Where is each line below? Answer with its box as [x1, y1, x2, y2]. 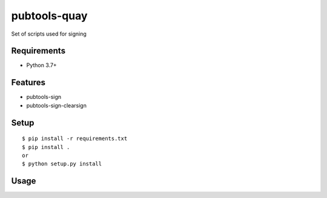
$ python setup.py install [22, 161, 102, 167]
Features [11, 77, 45, 88]
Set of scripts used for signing [11, 30, 87, 37]
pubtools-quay [11, 9, 88, 22]
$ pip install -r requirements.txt [22, 135, 128, 142]
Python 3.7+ [26, 62, 57, 69]
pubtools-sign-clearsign [26, 101, 87, 109]
